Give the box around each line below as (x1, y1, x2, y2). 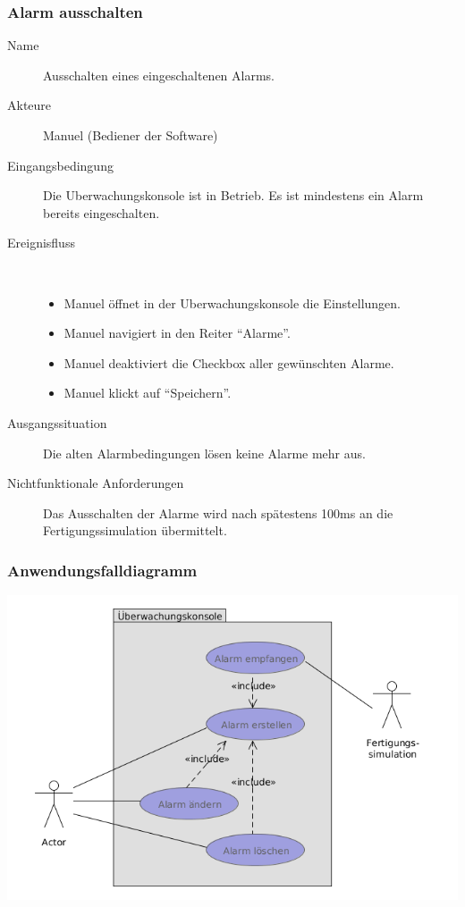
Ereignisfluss (7, 233, 75, 252)
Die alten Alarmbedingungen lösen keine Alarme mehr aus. (43, 443, 366, 462)
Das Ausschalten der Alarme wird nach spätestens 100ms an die (43, 503, 393, 522)
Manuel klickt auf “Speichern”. (63, 383, 232, 402)
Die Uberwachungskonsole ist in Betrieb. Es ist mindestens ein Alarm (43, 186, 424, 205)
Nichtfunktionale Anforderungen (7, 474, 184, 492)
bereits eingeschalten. (43, 203, 160, 222)
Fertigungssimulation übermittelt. (43, 521, 227, 540)
